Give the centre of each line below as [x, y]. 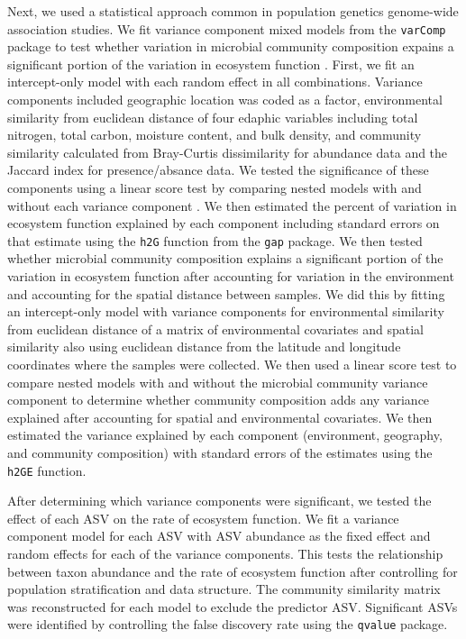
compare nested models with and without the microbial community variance [218, 382]
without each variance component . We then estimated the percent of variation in [232, 205]
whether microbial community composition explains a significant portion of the [225, 258]
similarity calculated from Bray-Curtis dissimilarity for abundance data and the [228, 152]
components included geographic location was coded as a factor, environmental [225, 100]
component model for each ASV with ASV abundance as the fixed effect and [219, 536]
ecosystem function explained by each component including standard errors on [224, 223]
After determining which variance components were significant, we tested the [219, 501]
